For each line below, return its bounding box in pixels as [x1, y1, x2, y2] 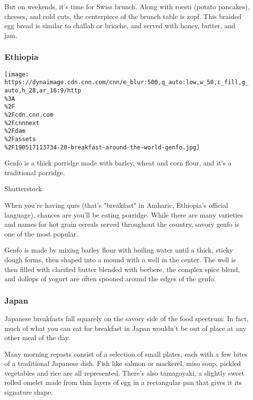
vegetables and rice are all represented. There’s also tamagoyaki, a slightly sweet [4, 367, 245, 378]
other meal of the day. [4, 332, 70, 343]
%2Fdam [4, 127, 25, 135]
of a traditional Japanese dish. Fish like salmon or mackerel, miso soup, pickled [4, 358, 241, 368]
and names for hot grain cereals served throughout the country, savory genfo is [4, 219, 239, 229]
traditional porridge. [4, 167, 65, 177]
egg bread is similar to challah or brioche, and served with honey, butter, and [4, 20, 235, 31]
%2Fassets [4, 135, 36, 143]
